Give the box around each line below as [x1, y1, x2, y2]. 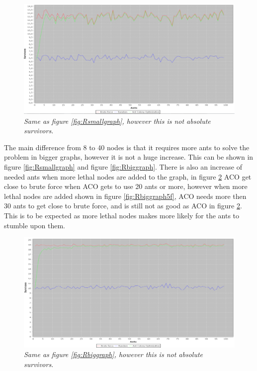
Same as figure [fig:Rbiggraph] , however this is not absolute [24, 349, 203, 360]
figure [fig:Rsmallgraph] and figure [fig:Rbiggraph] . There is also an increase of [4, 162, 242, 172]
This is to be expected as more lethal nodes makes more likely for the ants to [4, 210, 240, 221]
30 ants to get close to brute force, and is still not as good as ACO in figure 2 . [4, 200, 242, 211]
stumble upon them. [4, 220, 65, 230]
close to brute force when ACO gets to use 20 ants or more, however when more [4, 181, 248, 191]
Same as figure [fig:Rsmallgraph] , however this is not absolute [24, 115, 211, 126]
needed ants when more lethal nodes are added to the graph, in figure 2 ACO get [4, 171, 252, 182]
